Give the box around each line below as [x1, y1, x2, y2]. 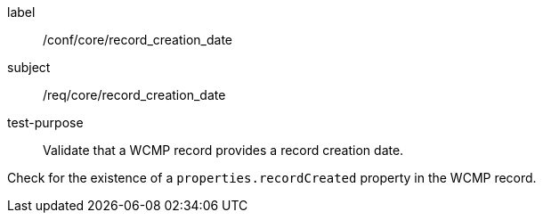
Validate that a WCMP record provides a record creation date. [43, 143, 404, 158]
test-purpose [7, 115, 84, 130]
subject [7, 60, 51, 75]
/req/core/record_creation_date [43, 87, 226, 102]
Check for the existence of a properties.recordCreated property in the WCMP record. [7, 170, 537, 185]
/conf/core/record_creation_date [43, 32, 233, 47]
